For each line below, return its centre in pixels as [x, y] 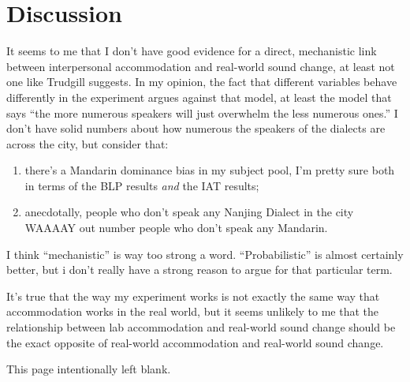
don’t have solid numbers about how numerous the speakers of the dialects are [196, 128]
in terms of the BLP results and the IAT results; [142, 185]
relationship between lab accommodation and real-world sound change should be [201, 327]
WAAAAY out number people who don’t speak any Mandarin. [176, 228]
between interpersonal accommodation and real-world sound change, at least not [201, 66]
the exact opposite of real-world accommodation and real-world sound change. [195, 342]
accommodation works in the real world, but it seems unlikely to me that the [193, 311]
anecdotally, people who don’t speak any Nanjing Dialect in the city [189, 212]
